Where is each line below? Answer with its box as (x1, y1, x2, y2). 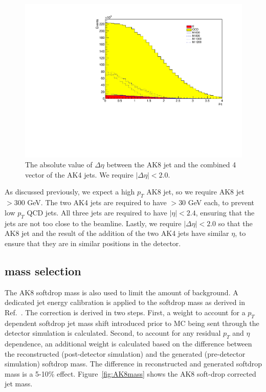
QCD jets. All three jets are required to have (27, 207, 167, 217)
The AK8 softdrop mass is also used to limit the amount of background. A (5, 287, 238, 297)
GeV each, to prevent (188, 197, 255, 208)
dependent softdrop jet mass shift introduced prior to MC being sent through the (5, 317, 259, 328)
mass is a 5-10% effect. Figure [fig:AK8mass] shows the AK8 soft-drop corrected (5, 368, 256, 379)
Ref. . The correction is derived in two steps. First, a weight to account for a (5, 307, 246, 317)
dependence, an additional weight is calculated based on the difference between (5, 338, 252, 349)
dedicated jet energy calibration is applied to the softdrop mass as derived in (5, 297, 245, 308)
